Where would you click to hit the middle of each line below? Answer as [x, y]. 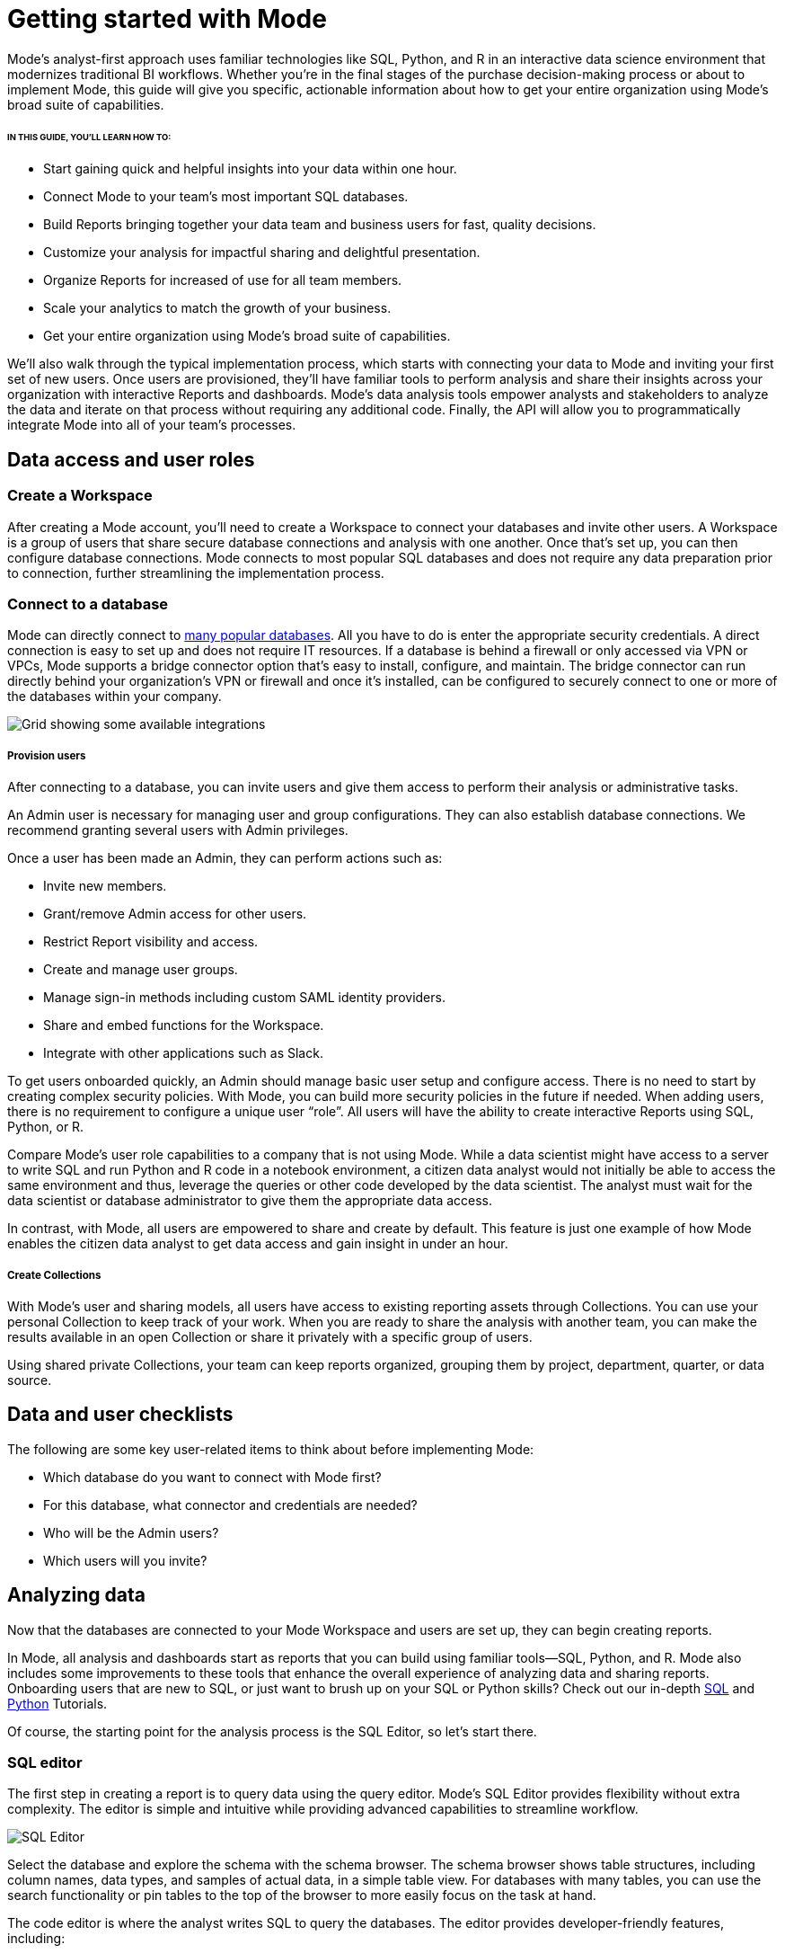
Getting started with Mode [167, 19]
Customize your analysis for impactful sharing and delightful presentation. [262, 253]
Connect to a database [88, 604]
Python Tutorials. [57, 1703]
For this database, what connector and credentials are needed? [230, 1505]
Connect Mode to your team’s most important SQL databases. [226, 197]
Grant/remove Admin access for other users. [175, 914]
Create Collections [54, 1275]
